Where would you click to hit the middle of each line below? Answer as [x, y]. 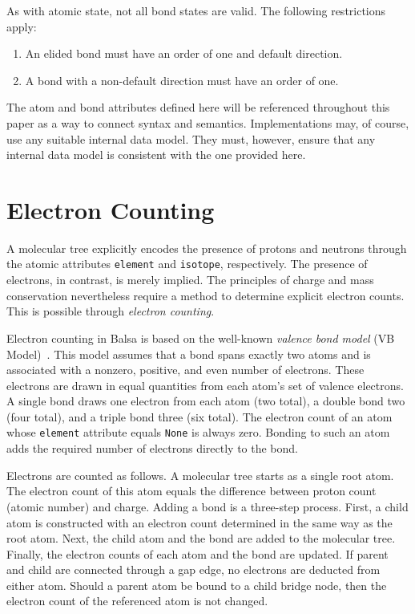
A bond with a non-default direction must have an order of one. [182, 80]
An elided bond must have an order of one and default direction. [184, 53]
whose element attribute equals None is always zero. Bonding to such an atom [198, 432]
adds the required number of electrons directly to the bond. [152, 448]
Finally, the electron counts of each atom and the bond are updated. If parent [197, 553]
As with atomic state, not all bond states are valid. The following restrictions [196, 10]
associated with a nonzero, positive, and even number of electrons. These [185, 370]
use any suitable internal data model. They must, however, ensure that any [191, 138]
